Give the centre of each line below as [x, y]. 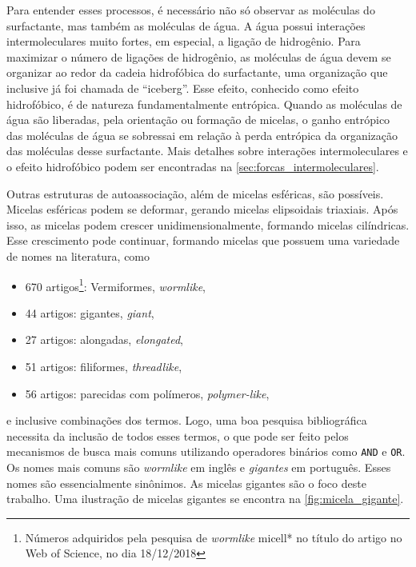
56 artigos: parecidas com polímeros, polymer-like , [147, 393]
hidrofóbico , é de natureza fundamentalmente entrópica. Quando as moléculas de [204, 104]
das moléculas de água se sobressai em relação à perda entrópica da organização [202, 135]
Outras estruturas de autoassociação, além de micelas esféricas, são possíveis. [195, 193]
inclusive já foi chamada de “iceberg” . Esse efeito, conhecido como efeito [183, 88]
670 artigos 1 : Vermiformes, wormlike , [116, 285]
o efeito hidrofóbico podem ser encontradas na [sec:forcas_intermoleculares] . [193, 166]
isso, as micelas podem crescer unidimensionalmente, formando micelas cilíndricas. [208, 224]
